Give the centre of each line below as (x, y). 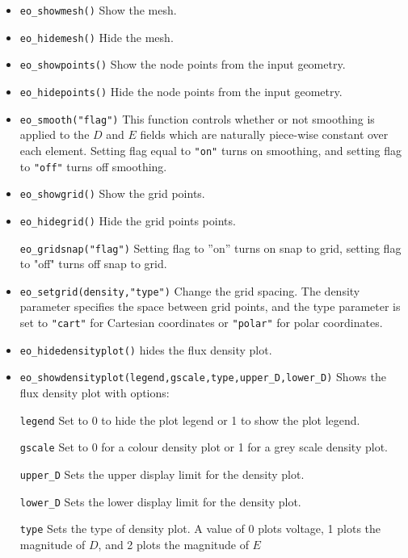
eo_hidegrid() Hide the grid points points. (128, 220)
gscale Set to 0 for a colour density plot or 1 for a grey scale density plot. (204, 447)
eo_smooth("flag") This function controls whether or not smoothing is (197, 118)
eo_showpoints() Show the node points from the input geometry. (183, 64)
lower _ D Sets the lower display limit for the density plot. (160, 501)
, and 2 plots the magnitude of (173, 544)
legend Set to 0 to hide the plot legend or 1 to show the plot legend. (190, 420)
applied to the (55, 134)
